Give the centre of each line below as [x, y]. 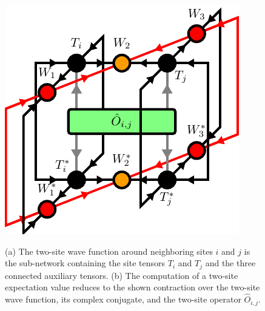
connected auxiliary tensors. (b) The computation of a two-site [122, 275]
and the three [230, 263]
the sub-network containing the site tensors [85, 263]
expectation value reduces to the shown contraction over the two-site [132, 287]
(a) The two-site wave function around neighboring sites [109, 251]
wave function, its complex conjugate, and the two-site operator [123, 299]
